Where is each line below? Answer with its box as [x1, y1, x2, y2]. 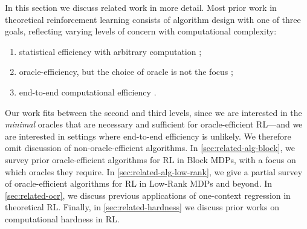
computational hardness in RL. [5, 212, 120, 225]
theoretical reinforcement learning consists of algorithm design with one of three [5, 13, 301, 25]
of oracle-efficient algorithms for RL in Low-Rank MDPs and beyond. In [5, 177, 273, 190]
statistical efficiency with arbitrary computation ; [19, 45, 202, 57]
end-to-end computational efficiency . [19, 85, 157, 98]
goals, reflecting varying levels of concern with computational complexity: [5, 25, 277, 37]
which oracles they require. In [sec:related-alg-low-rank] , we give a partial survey [5, 165, 303, 178]
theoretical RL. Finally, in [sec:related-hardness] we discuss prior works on [5, 201, 280, 213]
